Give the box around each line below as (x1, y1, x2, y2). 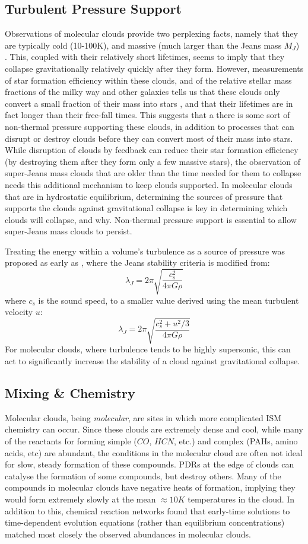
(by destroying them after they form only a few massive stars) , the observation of (5, 155, 301, 167)
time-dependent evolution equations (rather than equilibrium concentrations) (5, 516, 285, 529)
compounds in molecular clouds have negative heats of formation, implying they (5, 481, 296, 494)
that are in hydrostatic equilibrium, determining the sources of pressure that (5, 190, 283, 202)
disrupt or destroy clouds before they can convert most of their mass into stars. (5, 132, 293, 144)
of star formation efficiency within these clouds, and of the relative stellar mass (5, 74, 292, 86)
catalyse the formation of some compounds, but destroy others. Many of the (5, 469, 281, 482)
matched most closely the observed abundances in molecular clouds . (5, 527, 252, 540)
